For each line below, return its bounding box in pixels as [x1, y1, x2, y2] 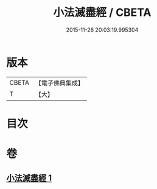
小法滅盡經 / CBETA [53, 5, 152, 20]
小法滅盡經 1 [6, 173, 52, 184]
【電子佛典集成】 [35, 79, 84, 87]
